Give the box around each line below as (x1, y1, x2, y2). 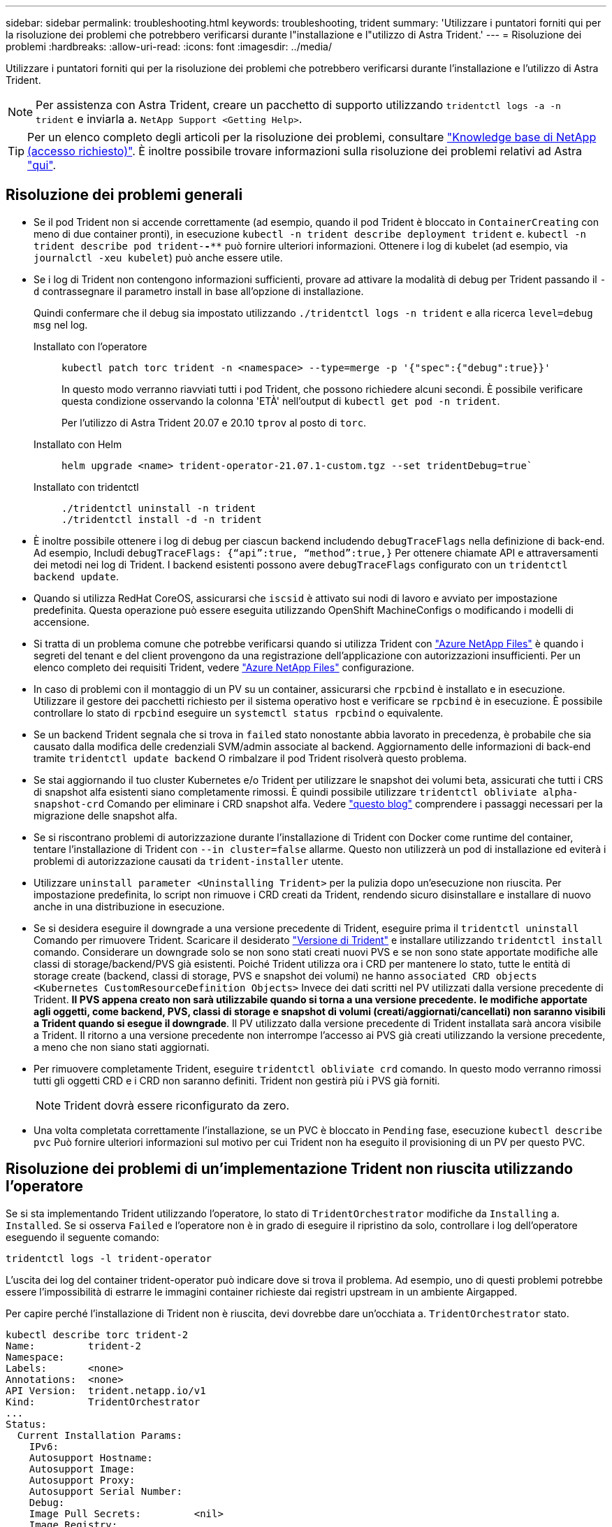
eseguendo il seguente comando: (6, 1231, 159, 1243)
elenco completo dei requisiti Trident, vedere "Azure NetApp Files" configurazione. (34, 661, 414, 673)
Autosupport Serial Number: (29, 1485, 182, 1497)
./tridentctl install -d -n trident (61, 513, 262, 525)
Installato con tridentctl (34, 480, 139, 493)
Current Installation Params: (17, 1429, 182, 1441)
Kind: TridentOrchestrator (6, 1396, 201, 1407)
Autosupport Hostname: (29, 1451, 153, 1463)
